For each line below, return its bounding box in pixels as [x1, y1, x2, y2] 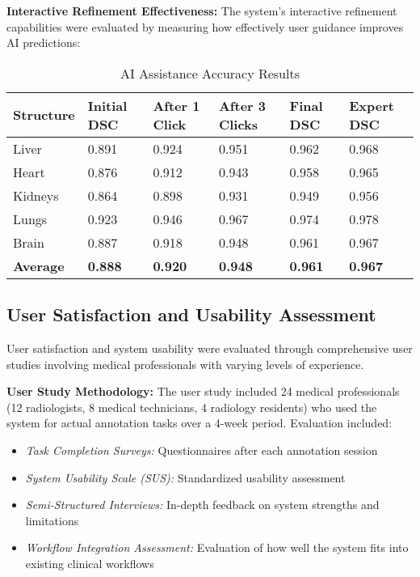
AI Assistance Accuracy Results [120, 63, 300, 83]
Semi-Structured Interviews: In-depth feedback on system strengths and [25, 496, 380, 513]
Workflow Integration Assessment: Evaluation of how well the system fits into [25, 539, 409, 556]
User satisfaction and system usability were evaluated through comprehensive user [6, 339, 413, 356]
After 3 [218, 95, 266, 115]
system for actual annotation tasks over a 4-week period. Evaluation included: [6, 414, 393, 431]
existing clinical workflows [25, 554, 154, 571]
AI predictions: [6, 34, 81, 51]
